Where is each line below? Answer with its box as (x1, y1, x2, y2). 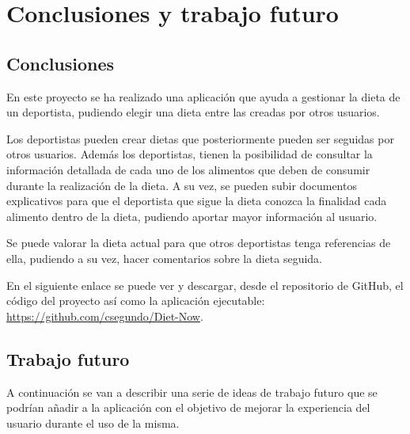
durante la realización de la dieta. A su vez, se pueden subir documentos (6, 177, 357, 193)
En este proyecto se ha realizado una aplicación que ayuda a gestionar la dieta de (6, 88, 401, 105)
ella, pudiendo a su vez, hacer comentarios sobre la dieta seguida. (6, 249, 323, 266)
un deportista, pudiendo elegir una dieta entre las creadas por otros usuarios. (6, 104, 380, 120)
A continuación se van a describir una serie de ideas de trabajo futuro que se (6, 383, 378, 400)
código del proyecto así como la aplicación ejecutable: (6, 292, 265, 309)
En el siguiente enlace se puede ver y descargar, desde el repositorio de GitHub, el (6, 276, 404, 293)
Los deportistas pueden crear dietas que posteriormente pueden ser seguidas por (6, 130, 394, 147)
